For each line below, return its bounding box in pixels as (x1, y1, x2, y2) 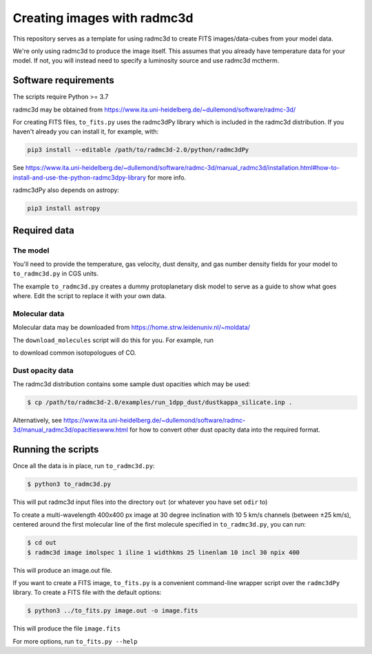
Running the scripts (12, 444, 99, 456)
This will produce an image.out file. (12, 566, 113, 574)
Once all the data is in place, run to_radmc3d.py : (12, 462, 155, 470)
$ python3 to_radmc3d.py (27, 481, 112, 488)
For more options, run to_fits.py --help (12, 637, 138, 645)
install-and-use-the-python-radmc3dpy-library (12, 173, 147, 182)
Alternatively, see (12, 416, 62, 425)
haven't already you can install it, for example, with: (12, 127, 159, 136)
